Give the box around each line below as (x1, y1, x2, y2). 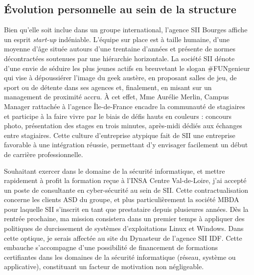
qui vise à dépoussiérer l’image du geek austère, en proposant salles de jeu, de (4, 72, 237, 83)
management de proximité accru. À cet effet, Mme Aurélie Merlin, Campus (4, 92, 229, 102)
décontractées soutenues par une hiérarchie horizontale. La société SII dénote (4, 53, 235, 63)
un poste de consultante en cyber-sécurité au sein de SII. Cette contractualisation (4, 184, 249, 195)
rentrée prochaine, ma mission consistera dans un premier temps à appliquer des (4, 213, 245, 224)
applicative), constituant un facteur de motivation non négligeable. (4, 261, 204, 272)
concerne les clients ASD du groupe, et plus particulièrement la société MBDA (4, 194, 239, 205)
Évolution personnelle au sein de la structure (4, 1, 236, 17)
